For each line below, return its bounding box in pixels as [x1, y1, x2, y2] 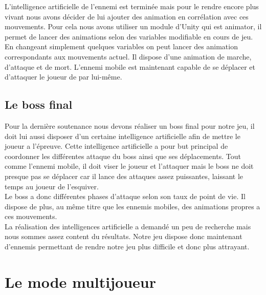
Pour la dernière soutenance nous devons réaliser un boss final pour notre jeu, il [5, 120, 255, 131]
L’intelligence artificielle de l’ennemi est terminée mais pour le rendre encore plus [5, 1, 259, 11]
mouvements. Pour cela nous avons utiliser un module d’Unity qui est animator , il [5, 21, 262, 32]
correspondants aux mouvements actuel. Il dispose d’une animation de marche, [5, 51, 252, 62]
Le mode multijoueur [5, 271, 156, 292]
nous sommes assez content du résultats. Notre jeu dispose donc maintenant [5, 231, 242, 242]
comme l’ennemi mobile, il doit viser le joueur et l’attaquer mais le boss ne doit [5, 161, 254, 171]
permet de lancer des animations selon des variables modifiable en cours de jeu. [5, 31, 253, 42]
